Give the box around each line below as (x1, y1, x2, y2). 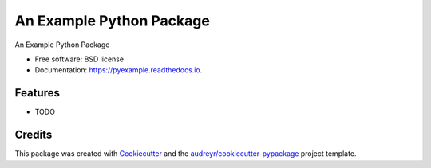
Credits (14, 128, 53, 142)
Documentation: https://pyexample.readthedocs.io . (34, 65, 203, 75)
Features (14, 86, 60, 100)
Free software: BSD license (34, 54, 124, 64)
